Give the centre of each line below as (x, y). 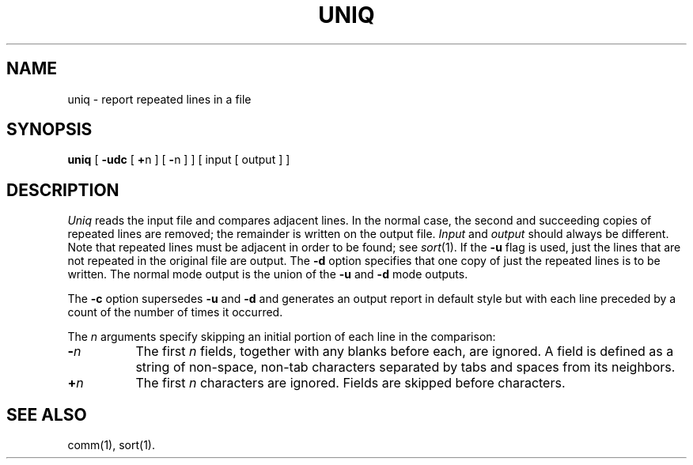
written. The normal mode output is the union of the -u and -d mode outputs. (268, 274)
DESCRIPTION (63, 190)
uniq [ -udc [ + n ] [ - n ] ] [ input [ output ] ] (179, 160)
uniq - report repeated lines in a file (159, 99)
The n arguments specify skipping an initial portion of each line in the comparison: (282, 337)
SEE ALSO (47, 414)
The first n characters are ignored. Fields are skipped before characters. (350, 383)
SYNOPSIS (49, 130)
